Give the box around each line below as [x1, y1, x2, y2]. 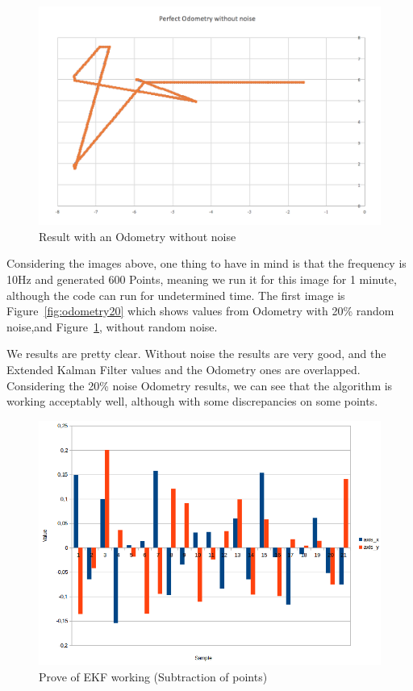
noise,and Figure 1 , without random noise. [6, 318, 218, 335]
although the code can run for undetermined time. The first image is [6, 286, 345, 303]
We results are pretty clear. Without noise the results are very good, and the [6, 345, 386, 362]
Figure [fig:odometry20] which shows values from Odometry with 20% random [6, 302, 394, 319]
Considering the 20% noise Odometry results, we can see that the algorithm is [6, 377, 393, 393]
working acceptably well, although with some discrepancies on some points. [6, 393, 378, 410]
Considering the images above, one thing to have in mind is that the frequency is [6, 255, 407, 272]
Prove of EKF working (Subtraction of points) [39, 668, 268, 685]
